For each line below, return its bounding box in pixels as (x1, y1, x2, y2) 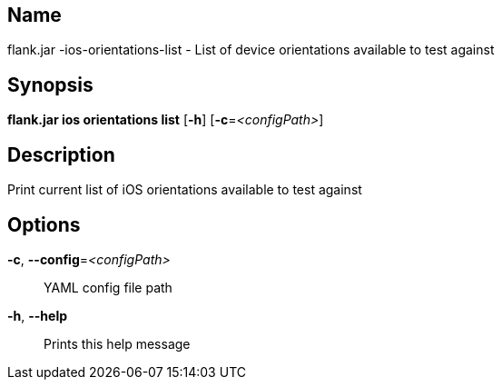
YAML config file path (44, 279, 172, 295)
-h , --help (7, 307, 68, 323)
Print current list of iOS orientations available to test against (7, 182, 362, 198)
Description (7, 143, 115, 166)
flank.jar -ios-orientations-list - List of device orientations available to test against (7, 42, 495, 58)
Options (7, 213, 81, 236)
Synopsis (7, 73, 94, 96)
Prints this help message (44, 335, 191, 352)
